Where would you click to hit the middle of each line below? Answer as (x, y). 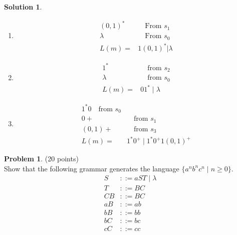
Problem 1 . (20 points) (41, 159)
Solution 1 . (23, 7)
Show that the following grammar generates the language (92, 168)
